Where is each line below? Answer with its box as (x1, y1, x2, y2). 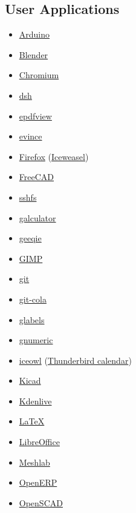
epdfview (19, 109, 52, 122)
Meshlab (19, 455, 50, 468)
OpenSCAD (19, 496, 63, 509)
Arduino (19, 28, 50, 41)
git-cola (19, 292, 47, 305)
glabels (19, 313, 45, 326)
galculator (19, 211, 56, 224)
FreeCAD (19, 170, 54, 183)
